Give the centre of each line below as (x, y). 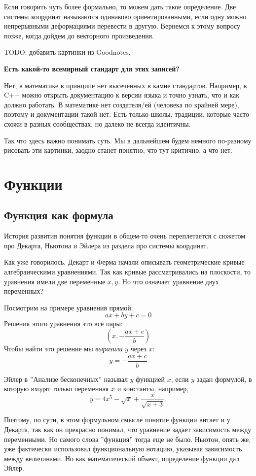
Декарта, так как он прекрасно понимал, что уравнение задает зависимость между (128, 429)
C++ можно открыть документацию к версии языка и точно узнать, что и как (122, 95)
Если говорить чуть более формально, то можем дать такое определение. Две (120, 6)
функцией (150, 379)
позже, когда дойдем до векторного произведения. (79, 35)
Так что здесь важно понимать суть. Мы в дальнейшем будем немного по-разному (128, 140)
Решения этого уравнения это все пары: (63, 323)
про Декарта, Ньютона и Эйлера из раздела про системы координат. (106, 245)
